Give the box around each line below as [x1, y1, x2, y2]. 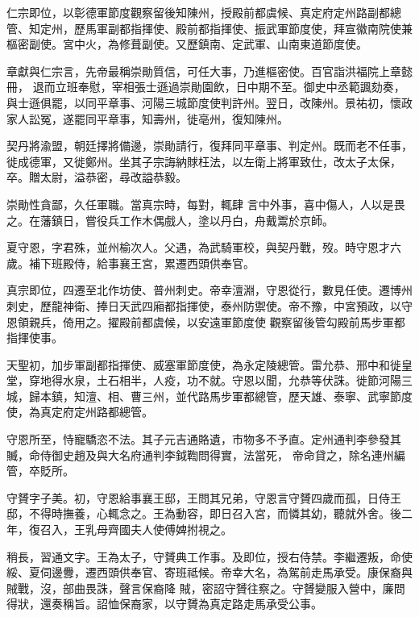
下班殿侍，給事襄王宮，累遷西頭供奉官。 [39, 254, 255, 271]
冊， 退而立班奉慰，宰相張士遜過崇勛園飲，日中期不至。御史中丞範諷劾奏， [6, 78, 405, 95]
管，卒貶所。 [6, 462, 74, 479]
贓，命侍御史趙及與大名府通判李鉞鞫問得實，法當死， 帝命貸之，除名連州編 [6, 446, 405, 463]
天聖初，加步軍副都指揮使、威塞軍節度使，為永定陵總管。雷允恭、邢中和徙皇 [6, 356, 413, 373]
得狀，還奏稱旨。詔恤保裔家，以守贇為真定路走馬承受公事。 [6, 595, 322, 612]
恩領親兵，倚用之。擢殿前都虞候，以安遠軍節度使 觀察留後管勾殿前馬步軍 [6, 313, 394, 330]
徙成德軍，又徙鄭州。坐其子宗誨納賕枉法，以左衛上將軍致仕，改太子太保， [6, 152, 401, 169]
